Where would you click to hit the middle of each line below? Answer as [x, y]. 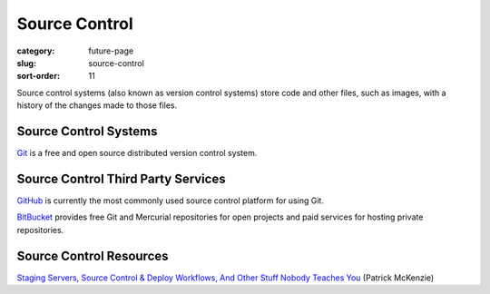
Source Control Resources [93, 255]
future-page [111, 51]
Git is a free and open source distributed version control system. [137, 153]
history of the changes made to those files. [97, 105]
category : [36, 51]
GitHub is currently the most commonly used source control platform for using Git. [170, 201]
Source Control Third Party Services [121, 178]
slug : [26, 63]
